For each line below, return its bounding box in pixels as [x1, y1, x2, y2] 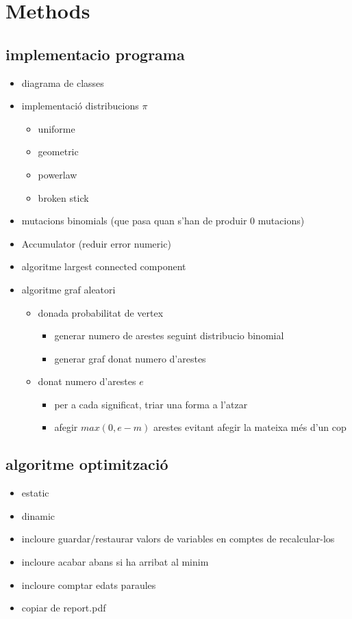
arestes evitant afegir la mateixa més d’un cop [153, 420, 347, 434]
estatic [21, 486, 49, 500]
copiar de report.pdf [21, 601, 106, 615]
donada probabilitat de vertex [38, 305, 164, 319]
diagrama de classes [21, 75, 104, 90]
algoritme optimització [5, 453, 168, 475]
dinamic [21, 508, 55, 523]
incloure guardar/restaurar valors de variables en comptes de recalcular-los [21, 531, 335, 546]
